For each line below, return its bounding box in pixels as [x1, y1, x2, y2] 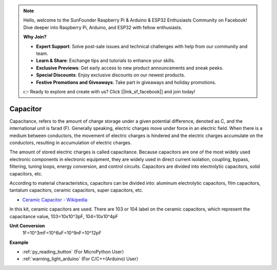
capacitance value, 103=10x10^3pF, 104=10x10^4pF [9, 213, 118, 219]
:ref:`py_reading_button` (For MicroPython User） [22, 249, 127, 255]
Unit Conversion [9, 222, 45, 228]
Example [9, 239, 29, 245]
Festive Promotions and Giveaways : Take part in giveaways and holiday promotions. [36, 79, 216, 85]
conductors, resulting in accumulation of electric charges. [9, 139, 132, 146]
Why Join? [23, 34, 47, 40]
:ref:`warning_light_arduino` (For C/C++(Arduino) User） [22, 256, 141, 262]
